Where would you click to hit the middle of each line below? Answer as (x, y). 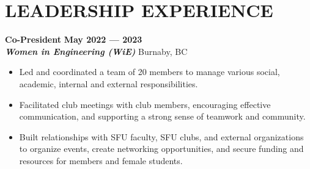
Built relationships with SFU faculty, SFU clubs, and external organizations (161, 136)
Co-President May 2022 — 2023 (74, 39)
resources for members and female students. (101, 160)
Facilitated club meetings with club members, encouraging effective (145, 104)
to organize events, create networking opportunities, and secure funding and (161, 149)
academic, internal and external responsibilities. (109, 83)
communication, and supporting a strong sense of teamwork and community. (162, 116)
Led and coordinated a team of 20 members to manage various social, (149, 72)
